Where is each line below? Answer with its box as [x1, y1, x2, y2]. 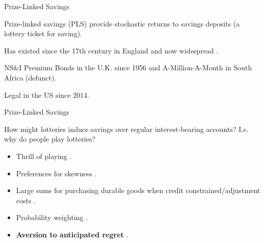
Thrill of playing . [16, 150, 72, 161]
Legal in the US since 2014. [4, 89, 90, 100]
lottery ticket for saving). [4, 28, 82, 39]
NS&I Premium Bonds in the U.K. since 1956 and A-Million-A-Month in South [4, 62, 252, 73]
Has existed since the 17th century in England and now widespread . [4, 45, 219, 56]
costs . [16, 195, 36, 205]
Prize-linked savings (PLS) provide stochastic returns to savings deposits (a [4, 18, 240, 29]
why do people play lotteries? [4, 133, 96, 144]
